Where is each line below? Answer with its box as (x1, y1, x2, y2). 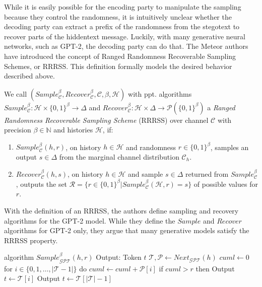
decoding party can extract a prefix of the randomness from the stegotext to (4, 21, 240, 32)
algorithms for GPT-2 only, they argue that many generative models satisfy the (4, 225, 249, 236)
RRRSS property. (4, 235, 58, 245)
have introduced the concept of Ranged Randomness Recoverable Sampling (4, 50, 236, 61)
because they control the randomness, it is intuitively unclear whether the (4, 11, 232, 22)
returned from (185, 168, 229, 179)
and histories (53, 124, 93, 135)
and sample (127, 168, 163, 179)
